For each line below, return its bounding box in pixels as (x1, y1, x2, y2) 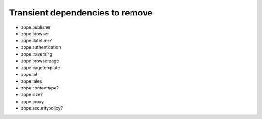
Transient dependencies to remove (9, 7, 153, 18)
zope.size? (21, 92, 43, 98)
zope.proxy (21, 98, 44, 104)
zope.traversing (21, 51, 53, 57)
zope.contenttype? (21, 85, 59, 91)
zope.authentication (21, 44, 61, 50)
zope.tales (21, 78, 42, 84)
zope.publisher (21, 24, 51, 30)
